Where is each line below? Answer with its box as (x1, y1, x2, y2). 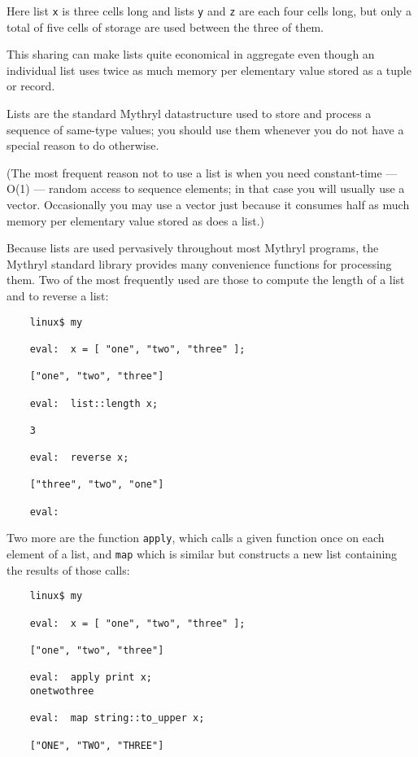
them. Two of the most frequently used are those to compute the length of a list (7, 271, 405, 288)
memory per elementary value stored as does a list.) (7, 212, 264, 229)
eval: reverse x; (29, 452, 129, 464)
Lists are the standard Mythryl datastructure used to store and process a (7, 105, 372, 122)
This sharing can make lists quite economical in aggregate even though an (7, 46, 375, 63)
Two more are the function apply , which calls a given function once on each (7, 529, 385, 546)
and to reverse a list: (7, 287, 109, 304)
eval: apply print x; (29, 672, 152, 684)
